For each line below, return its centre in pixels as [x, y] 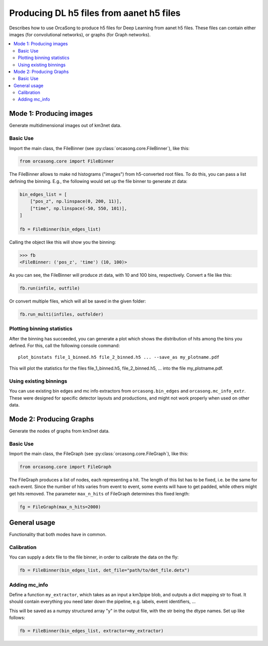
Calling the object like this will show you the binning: [63, 242]
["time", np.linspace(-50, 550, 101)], [79, 208]
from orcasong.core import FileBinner [67, 161]
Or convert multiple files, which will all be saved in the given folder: [78, 301]
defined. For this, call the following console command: [65, 346]
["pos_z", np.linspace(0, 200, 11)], [76, 202]
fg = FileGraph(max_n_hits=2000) [60, 507]
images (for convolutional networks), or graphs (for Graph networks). [80, 34]
